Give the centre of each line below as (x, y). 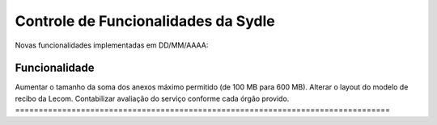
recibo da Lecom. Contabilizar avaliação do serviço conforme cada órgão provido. (152, 98)
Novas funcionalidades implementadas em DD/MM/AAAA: (112, 45)
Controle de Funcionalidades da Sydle (145, 21)
